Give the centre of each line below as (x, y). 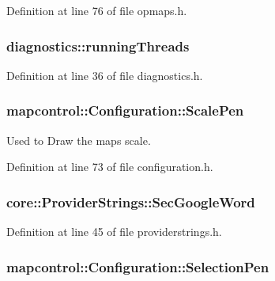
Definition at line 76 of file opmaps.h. (97, 10)
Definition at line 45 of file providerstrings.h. (114, 232)
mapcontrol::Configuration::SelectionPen (138, 266)
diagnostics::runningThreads (98, 46)
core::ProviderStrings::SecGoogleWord (131, 201)
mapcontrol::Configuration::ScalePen (125, 110)
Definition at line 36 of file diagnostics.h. (105, 75)
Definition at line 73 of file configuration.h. (110, 167)
